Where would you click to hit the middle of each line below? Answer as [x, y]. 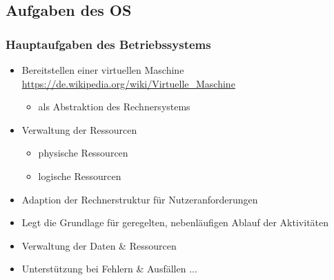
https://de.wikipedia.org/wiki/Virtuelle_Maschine [128, 83]
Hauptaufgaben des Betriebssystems [108, 44]
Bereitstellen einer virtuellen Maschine [103, 70]
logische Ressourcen [80, 176]
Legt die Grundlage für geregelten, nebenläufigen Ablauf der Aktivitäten [175, 222]
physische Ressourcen [83, 153]
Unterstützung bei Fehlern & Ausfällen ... [109, 269]
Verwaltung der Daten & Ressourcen [99, 245]
